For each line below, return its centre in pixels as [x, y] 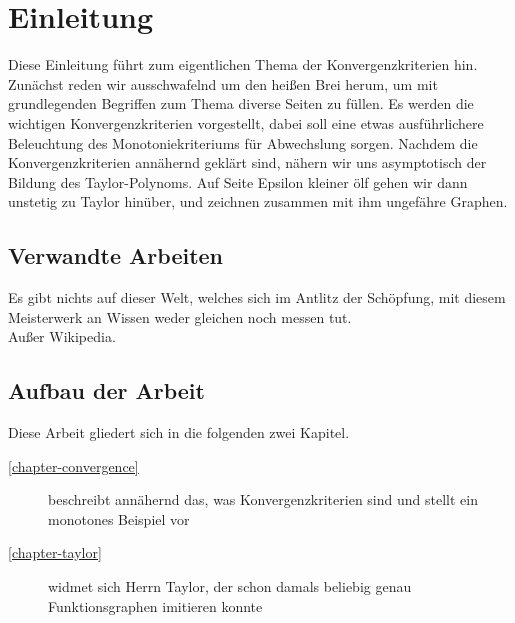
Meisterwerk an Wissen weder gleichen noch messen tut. [180, 316]
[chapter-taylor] [55, 552]
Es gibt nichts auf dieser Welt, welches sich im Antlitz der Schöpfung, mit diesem [257, 297]
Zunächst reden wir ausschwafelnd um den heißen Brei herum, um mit [223, 83]
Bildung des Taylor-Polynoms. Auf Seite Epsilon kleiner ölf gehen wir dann [238, 181]
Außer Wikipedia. [62, 336]
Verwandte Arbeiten [116, 255]
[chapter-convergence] [73, 465]
